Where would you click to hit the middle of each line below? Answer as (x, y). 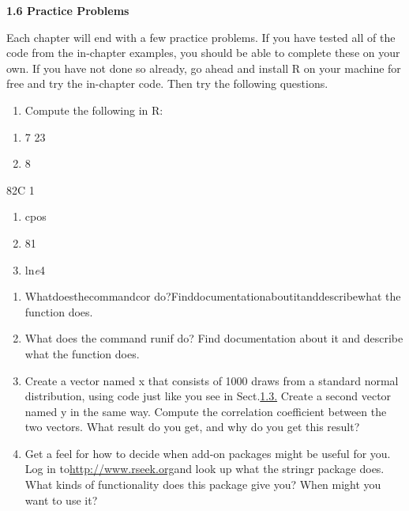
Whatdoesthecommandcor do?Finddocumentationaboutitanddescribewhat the (213, 296)
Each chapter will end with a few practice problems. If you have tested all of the (201, 37)
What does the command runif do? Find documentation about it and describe (214, 338)
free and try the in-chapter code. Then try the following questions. (167, 83)
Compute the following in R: (94, 110)
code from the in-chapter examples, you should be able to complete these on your (203, 53)
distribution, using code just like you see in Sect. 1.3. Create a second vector (208, 396)
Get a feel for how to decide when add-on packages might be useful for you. (208, 453)
